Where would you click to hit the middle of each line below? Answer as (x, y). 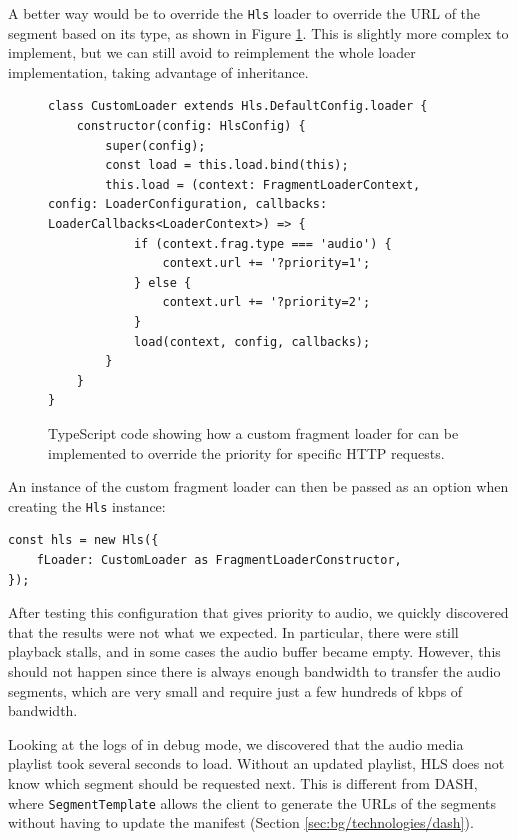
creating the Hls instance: (87, 505)
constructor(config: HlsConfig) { (191, 126)
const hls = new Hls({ (83, 540)
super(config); (155, 145)
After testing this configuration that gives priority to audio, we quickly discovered (258, 612)
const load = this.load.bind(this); (227, 165)
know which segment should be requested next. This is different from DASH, (243, 782)
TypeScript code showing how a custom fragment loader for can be (253, 432)
